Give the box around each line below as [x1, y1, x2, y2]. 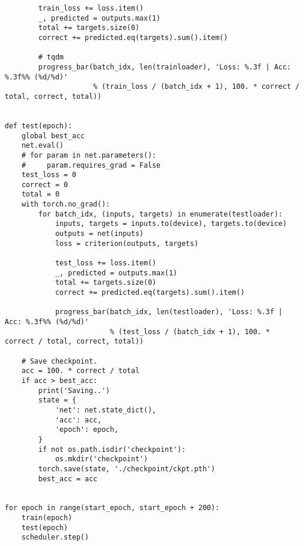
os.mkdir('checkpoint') [55, 455, 148, 464]
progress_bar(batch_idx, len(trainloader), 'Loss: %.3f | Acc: [38, 62, 291, 71]
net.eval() [21, 141, 64, 150]
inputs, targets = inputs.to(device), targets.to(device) [55, 219, 287, 228]
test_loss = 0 [21, 171, 76, 179]
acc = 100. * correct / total [21, 367, 140, 375]
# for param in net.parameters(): [21, 151, 156, 159]
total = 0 [21, 190, 60, 199]
